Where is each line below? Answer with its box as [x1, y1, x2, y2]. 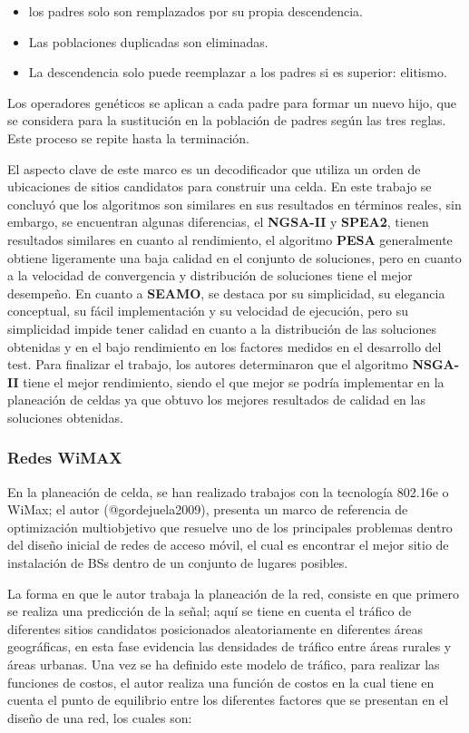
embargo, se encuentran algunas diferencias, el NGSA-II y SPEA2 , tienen [7, 212, 429, 231]
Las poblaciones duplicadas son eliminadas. [28, 32, 269, 51]
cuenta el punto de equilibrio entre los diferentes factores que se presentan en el [7, 690, 449, 709]
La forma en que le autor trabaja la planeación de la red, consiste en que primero [7, 583, 459, 602]
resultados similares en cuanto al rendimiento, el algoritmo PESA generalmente [7, 230, 453, 249]
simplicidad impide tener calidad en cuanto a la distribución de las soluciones [7, 318, 436, 337]
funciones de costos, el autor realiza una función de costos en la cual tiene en [7, 672, 435, 691]
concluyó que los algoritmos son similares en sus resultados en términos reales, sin [7, 194, 462, 213]
